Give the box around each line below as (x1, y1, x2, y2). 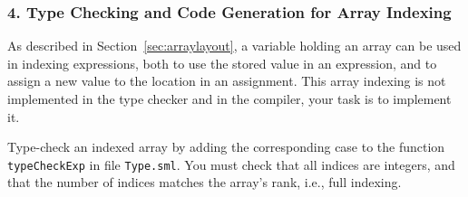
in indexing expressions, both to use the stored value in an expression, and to (7, 53, 437, 72)
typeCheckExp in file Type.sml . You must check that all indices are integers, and (7, 155, 455, 174)
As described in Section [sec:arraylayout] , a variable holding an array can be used (7, 36, 462, 55)
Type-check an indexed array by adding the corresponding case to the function (7, 137, 445, 156)
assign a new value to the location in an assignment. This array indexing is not (7, 71, 446, 90)
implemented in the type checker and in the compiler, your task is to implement (7, 89, 452, 108)
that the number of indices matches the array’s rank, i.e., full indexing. (7, 173, 402, 192)
